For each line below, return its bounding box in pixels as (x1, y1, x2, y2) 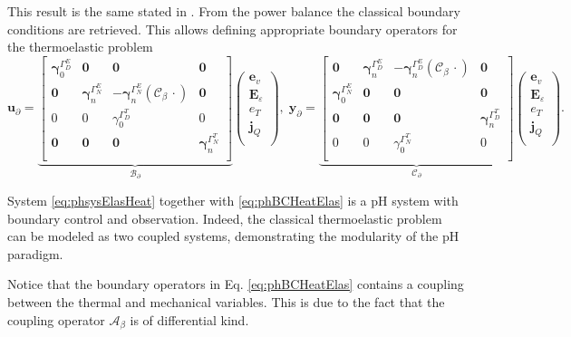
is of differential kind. (130, 310, 249, 329)
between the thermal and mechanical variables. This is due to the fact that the (7, 292, 445, 311)
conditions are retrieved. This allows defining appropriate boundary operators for (7, 19, 458, 38)
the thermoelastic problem (7, 37, 153, 56)
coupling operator (7, 310, 105, 329)
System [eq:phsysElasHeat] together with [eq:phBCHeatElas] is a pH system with (7, 190, 459, 209)
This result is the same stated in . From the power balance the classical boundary (7, 2, 460, 20)
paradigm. (7, 244, 63, 263)
